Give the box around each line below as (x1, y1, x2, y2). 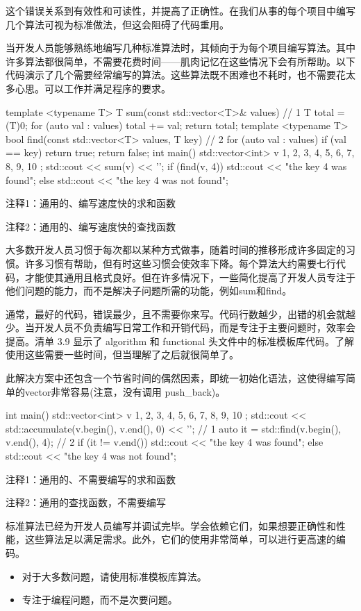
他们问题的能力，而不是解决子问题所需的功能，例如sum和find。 (6, 283, 292, 298)
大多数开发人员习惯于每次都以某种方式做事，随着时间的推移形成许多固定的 (6, 242, 346, 257)
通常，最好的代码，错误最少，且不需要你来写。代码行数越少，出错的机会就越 (6, 306, 355, 321)
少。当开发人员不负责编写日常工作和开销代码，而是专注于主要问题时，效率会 (6, 320, 355, 335)
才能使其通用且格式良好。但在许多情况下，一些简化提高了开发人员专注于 (24, 269, 355, 284)
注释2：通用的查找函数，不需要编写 (6, 495, 166, 510)
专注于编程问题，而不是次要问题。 (22, 592, 178, 607)
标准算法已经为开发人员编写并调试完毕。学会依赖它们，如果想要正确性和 (6, 518, 336, 533)
